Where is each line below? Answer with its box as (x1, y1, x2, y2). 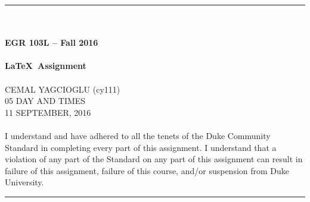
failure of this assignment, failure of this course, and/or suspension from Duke (5, 164, 290, 176)
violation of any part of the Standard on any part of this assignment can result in (5, 153, 303, 165)
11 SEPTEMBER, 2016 (5, 106, 91, 118)
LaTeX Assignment (5, 59, 86, 72)
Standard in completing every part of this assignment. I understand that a (5, 141, 277, 153)
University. (5, 176, 44, 188)
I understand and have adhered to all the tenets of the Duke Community (5, 129, 271, 141)
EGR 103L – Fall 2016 (5, 36, 98, 49)
